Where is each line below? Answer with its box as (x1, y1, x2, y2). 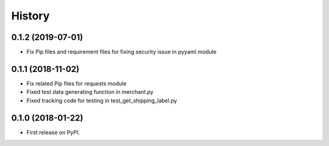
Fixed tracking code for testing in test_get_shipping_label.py (26, 97, 177, 104)
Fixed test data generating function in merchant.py (26, 88, 154, 96)
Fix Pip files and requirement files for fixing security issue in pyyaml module (26, 48, 217, 56)
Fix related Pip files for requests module (26, 79, 127, 87)
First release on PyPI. (26, 128, 80, 136)
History (11, 9, 50, 22)
